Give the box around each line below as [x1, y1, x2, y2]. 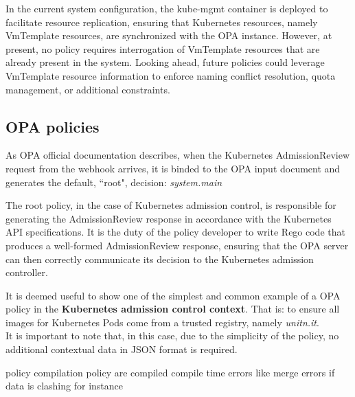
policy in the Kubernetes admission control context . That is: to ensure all [5, 302, 340, 316]
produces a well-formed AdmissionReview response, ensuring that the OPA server [5, 238, 349, 252]
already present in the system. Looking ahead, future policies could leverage [5, 55, 325, 69]
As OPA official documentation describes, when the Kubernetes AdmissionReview [5, 148, 350, 162]
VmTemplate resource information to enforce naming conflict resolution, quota [5, 68, 336, 82]
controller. [5, 265, 48, 280]
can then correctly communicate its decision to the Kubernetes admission [5, 251, 314, 266]
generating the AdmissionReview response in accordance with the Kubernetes [5, 211, 332, 225]
